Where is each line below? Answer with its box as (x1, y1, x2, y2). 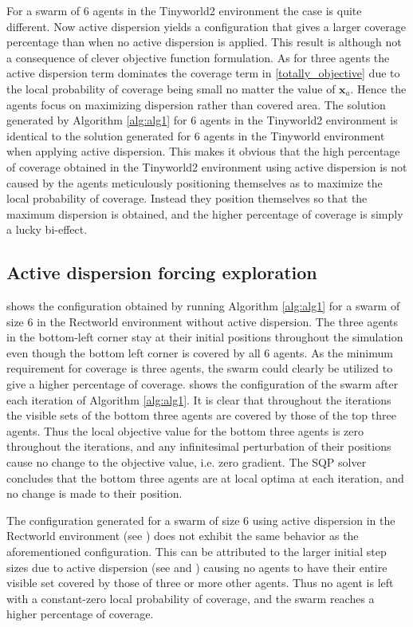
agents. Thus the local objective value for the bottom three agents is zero (6, 422, 364, 439)
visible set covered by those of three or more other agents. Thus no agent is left (6, 574, 394, 591)
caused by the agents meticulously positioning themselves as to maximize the (6, 174, 383, 191)
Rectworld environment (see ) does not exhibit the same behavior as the (6, 527, 359, 544)
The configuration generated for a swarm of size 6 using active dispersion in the (6, 511, 395, 528)
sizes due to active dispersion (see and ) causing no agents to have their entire (6, 558, 387, 575)
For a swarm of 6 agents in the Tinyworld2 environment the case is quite (6, 2, 362, 18)
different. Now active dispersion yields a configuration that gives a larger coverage (6, 18, 407, 34)
